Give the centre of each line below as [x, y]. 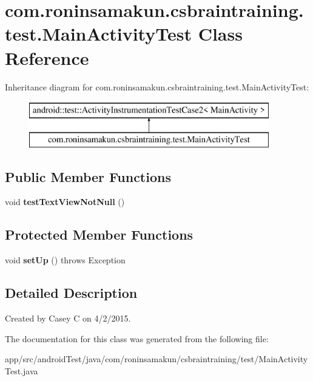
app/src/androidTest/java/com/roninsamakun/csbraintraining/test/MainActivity [156, 359]
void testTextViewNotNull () [65, 202]
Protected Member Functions [99, 234]
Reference [47, 57]
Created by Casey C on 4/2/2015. [68, 318]
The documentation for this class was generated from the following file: [137, 338]
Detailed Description [71, 293]
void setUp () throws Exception [65, 260]
